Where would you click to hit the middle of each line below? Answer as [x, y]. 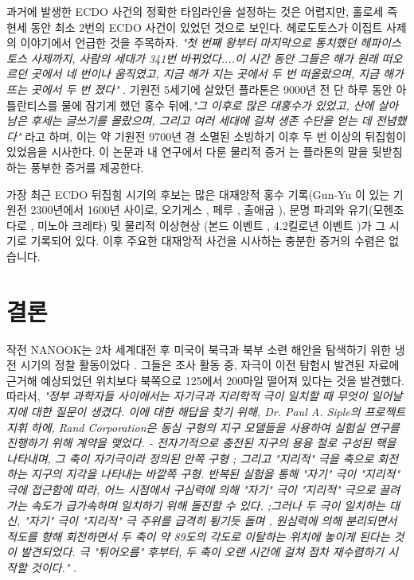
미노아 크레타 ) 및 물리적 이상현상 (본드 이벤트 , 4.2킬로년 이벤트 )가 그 [211, 225]
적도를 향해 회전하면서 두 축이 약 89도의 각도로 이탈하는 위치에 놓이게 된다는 [198, 536]
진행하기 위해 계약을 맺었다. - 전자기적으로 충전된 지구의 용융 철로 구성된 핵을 [201, 443]
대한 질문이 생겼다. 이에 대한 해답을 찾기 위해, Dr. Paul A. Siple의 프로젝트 [218, 411]
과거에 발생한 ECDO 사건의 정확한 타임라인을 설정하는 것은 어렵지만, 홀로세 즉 [202, 11]
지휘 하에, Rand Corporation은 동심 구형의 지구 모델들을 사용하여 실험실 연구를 [203, 427]
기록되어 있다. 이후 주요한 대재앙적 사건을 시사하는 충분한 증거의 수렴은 [208, 241]
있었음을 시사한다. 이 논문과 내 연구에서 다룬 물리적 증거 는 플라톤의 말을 [187, 152]
